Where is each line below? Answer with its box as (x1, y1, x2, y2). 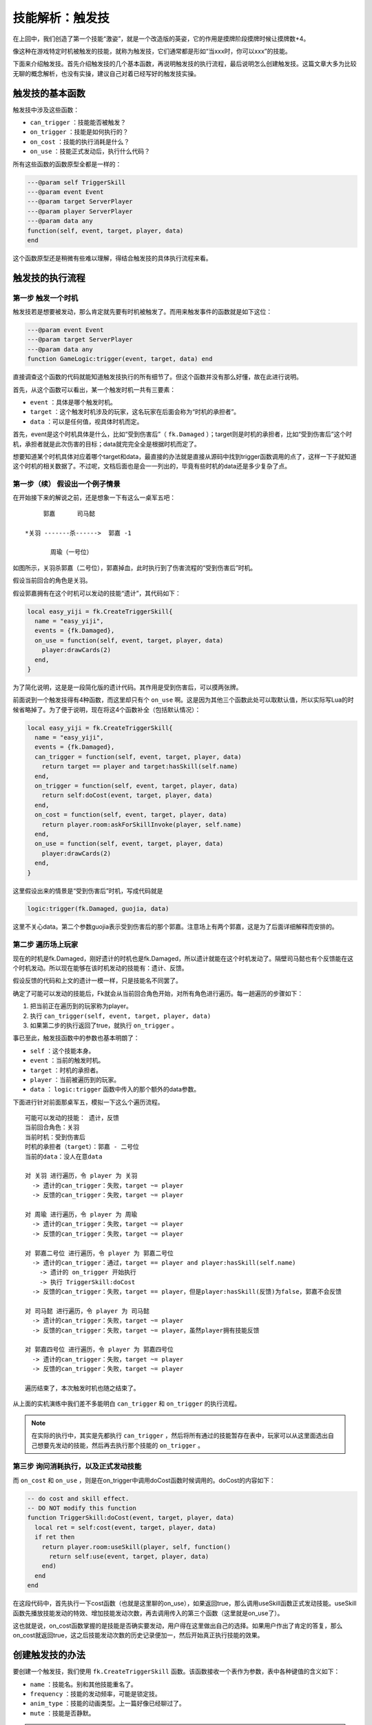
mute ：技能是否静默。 (30, 1708, 95, 1717)
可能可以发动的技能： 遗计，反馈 (25, 1114, 120, 1122)
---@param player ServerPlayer (27, 207, 134, 215)
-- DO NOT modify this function (27, 1504, 137, 1512)
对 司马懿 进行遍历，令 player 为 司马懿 (25, 1307, 149, 1314)
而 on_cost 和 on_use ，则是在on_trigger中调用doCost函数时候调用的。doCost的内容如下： (12, 1476, 276, 1484)
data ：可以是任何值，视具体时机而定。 (30, 417, 143, 426)
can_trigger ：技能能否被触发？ (30, 118, 127, 127)
